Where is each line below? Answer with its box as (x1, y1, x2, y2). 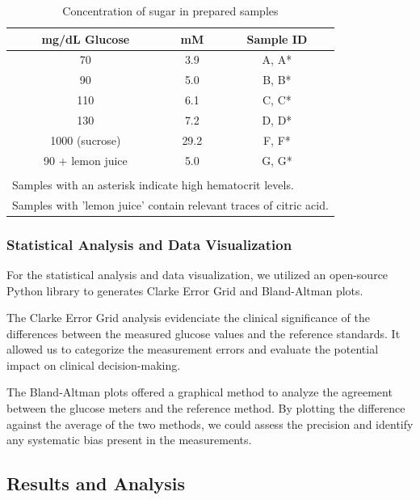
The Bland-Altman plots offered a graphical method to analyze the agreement (6, 383, 393, 400)
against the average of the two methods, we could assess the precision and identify (6, 415, 414, 432)
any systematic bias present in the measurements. (6, 431, 252, 448)
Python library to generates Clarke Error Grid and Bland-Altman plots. (6, 282, 363, 299)
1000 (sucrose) (50, 131, 121, 148)
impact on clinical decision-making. (6, 356, 181, 373)
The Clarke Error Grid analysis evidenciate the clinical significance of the (6, 309, 370, 326)
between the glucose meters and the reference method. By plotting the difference (6, 400, 405, 417)
